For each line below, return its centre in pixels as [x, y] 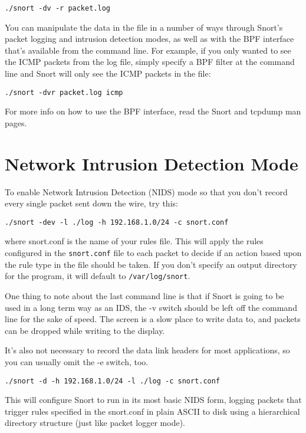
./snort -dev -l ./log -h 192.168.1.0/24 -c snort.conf [117, 222]
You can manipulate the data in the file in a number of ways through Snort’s [144, 27]
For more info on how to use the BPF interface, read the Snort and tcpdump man [153, 111]
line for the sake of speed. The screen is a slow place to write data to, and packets [153, 319]
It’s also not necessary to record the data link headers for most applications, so [147, 350]
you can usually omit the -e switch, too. [77, 361]
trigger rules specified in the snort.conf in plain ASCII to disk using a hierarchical [152, 411]
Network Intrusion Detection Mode [152, 163]
